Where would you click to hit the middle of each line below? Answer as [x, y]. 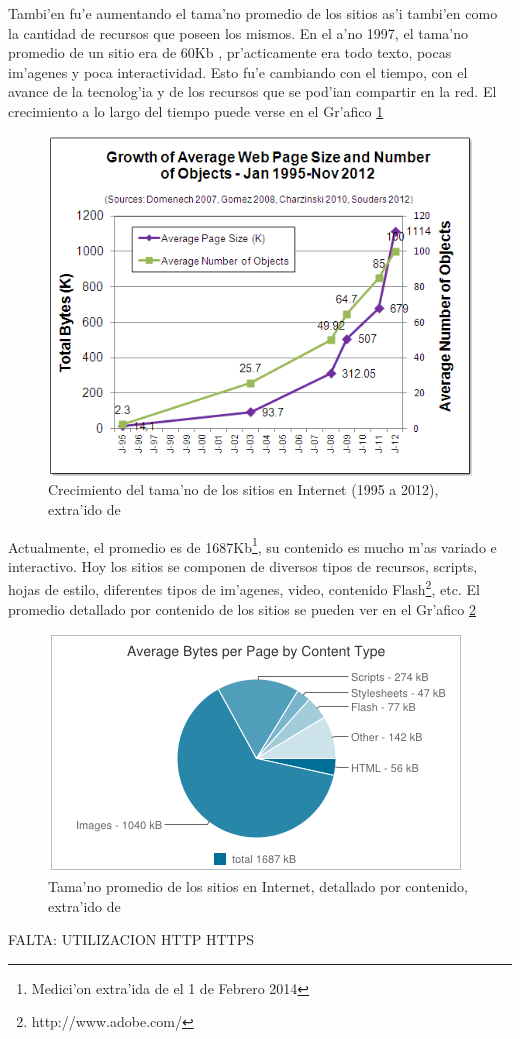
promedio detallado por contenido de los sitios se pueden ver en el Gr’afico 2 [242, 608]
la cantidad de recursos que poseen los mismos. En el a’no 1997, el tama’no [238, 32]
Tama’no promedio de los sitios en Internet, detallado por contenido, [258, 885]
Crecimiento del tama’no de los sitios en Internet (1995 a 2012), [243, 489]
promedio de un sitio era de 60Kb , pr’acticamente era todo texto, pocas [230, 52]
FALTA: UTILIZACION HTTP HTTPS [131, 939]
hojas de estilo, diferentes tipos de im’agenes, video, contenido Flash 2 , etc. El [244, 588]
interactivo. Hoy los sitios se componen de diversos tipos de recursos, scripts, [243, 565]
